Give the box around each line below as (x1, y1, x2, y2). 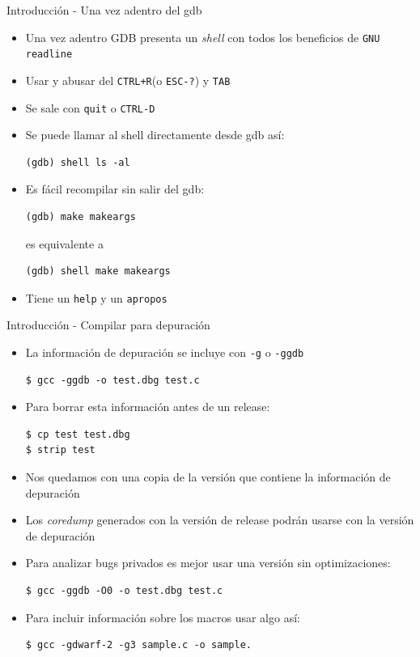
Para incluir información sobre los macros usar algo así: (25, 608, 300, 625)
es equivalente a (25, 235, 104, 252)
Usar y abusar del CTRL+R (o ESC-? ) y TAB (25, 71, 231, 88)
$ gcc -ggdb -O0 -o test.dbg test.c (25, 585, 223, 597)
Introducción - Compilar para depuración (6, 316, 210, 333)
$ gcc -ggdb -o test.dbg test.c (25, 374, 200, 386)
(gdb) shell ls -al (25, 156, 130, 168)
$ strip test (25, 444, 95, 456)
